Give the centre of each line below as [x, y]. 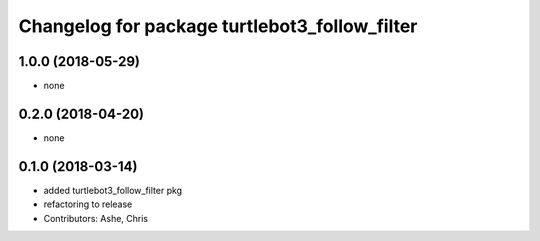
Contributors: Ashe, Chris [96, 218]
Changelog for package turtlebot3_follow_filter [218, 26]
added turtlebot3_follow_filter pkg [113, 190]
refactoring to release [88, 204]
